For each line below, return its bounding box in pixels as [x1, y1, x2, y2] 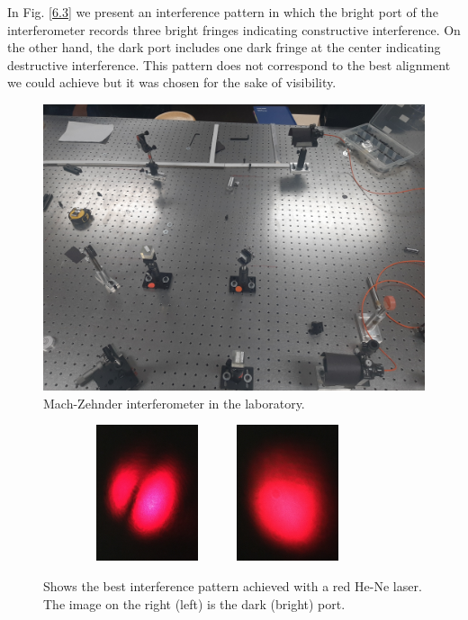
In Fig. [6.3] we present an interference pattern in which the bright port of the [7, 3, 438, 21]
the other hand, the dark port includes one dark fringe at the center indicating [7, 38, 441, 57]
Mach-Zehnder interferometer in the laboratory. [43, 393, 305, 412]
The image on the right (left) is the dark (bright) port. [43, 594, 346, 613]
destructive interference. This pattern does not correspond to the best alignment [7, 55, 451, 74]
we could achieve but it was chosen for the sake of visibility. [7, 73, 337, 92]
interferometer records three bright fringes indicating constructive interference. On [7, 20, 461, 39]
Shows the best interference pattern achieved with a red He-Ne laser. [43, 576, 422, 595]
